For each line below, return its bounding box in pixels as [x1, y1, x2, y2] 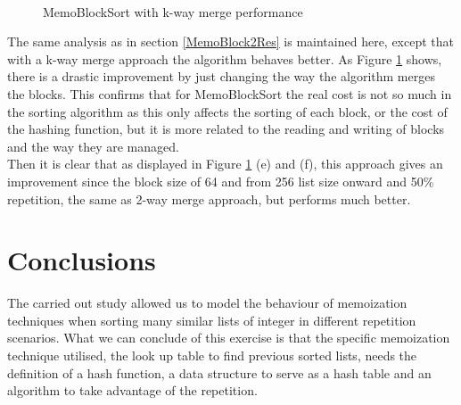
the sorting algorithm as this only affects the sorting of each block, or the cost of [7, 102, 448, 120]
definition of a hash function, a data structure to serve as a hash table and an [7, 363, 432, 382]
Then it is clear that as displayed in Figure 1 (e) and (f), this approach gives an [7, 154, 443, 173]
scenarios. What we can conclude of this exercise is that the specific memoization [7, 328, 450, 347]
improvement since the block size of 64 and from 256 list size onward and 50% [7, 171, 434, 190]
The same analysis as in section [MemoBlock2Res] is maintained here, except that [7, 32, 455, 51]
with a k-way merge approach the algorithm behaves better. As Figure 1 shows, [7, 49, 442, 68]
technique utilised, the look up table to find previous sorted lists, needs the [7, 346, 417, 365]
